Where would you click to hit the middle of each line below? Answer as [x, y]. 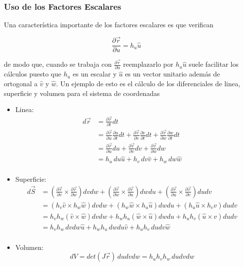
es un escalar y [95, 74]
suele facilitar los [214, 64]
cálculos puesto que [33, 74]
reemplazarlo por [148, 64]
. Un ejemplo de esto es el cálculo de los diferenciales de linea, [148, 84]
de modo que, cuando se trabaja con [58, 64]
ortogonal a [21, 84]
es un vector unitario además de [173, 74]
